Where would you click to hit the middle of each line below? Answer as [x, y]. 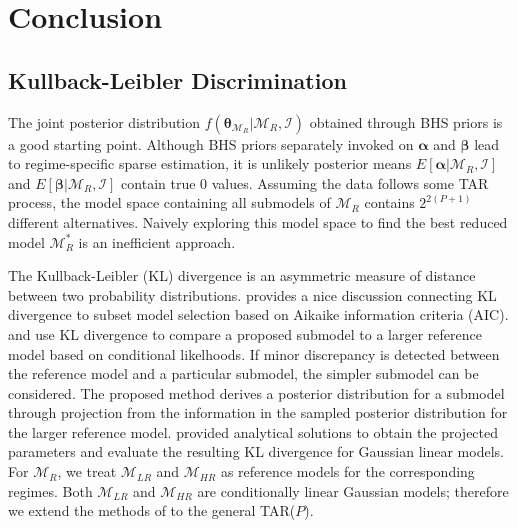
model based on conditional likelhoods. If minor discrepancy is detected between [254, 353]
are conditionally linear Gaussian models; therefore [353, 490]
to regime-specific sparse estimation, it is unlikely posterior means [210, 163]
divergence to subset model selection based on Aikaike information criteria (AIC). [258, 314]
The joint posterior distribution [104, 121]
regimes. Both [50, 490]
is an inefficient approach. [157, 241]
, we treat [87, 471]
